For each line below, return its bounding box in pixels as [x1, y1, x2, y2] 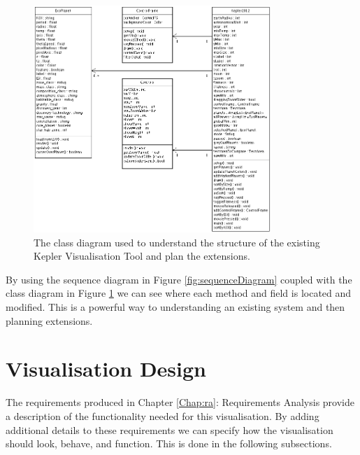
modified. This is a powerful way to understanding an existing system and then [6, 300, 345, 314]
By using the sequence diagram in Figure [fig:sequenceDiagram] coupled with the [6, 272, 352, 286]
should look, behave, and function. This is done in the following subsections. [6, 436, 332, 451]
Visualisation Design [6, 354, 207, 383]
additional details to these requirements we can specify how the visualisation [6, 422, 333, 437]
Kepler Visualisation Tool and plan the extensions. [34, 248, 250, 263]
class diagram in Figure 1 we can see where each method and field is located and [6, 286, 352, 300]
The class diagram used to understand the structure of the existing [34, 234, 320, 249]
